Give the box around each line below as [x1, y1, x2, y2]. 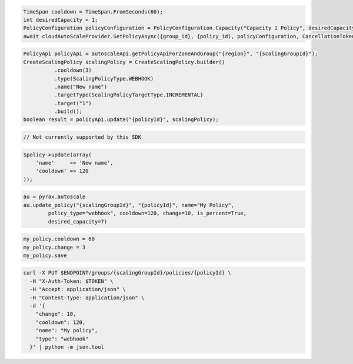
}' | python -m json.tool [29, 344, 104, 350]
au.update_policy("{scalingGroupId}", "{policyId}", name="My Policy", [23, 202, 235, 208]
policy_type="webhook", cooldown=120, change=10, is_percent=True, [48, 210, 247, 217]
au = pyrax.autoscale [23, 193, 86, 200]
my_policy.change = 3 [23, 244, 86, 251]
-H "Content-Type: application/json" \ [29, 294, 145, 301]
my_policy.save [23, 252, 67, 259]
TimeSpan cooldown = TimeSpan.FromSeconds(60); [23, 8, 163, 15]
